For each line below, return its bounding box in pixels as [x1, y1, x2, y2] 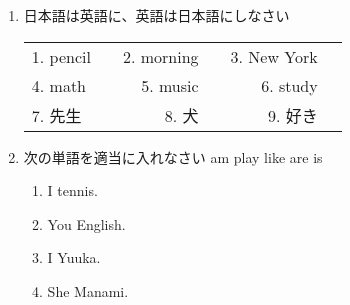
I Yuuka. [47, 247, 101, 268]
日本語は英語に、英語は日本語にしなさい [23, 5, 290, 25]
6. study [261, 73, 318, 97]
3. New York [230, 44, 318, 68]
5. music [141, 73, 199, 97]
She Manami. [47, 280, 129, 301]
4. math [31, 73, 87, 97]
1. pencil [31, 44, 91, 68]
